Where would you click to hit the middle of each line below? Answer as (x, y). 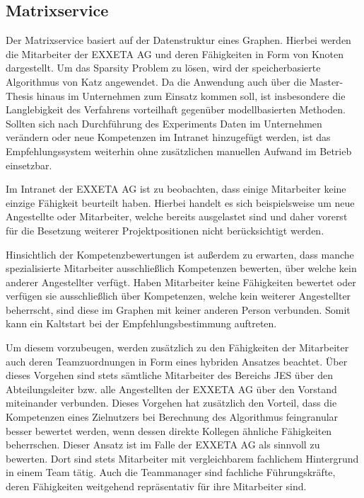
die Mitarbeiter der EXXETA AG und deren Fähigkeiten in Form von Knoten (175, 53)
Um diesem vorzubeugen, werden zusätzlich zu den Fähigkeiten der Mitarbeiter (177, 347)
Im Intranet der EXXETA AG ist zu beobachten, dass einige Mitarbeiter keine (176, 189)
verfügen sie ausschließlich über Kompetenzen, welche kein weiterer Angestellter (178, 296)
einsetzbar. (29, 165)
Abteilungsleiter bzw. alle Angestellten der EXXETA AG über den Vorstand (171, 389)
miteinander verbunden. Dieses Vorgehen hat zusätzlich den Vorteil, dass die (171, 403)
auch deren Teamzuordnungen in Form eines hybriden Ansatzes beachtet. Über (177, 361)
